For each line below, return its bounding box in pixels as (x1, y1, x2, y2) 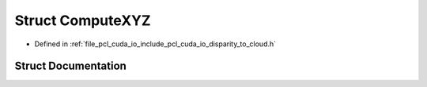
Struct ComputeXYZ (14, 12, 151, 29)
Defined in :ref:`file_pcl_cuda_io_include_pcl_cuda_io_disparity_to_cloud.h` (34, 39, 277, 49)
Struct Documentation (14, 60, 127, 73)
